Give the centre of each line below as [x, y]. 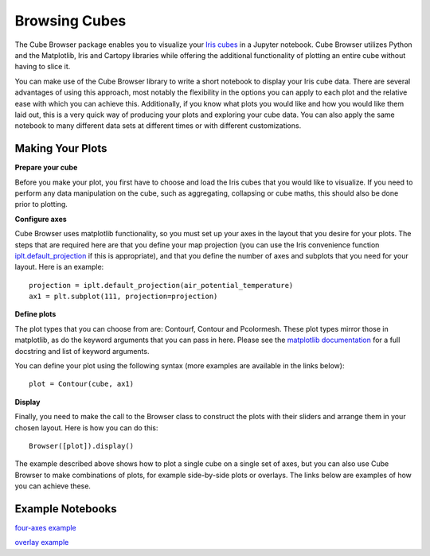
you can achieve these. [53, 486]
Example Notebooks [66, 509]
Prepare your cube [46, 168]
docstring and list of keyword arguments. [82, 351]
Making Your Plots [61, 148]
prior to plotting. [41, 204]
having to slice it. [43, 67]
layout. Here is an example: [59, 267]
